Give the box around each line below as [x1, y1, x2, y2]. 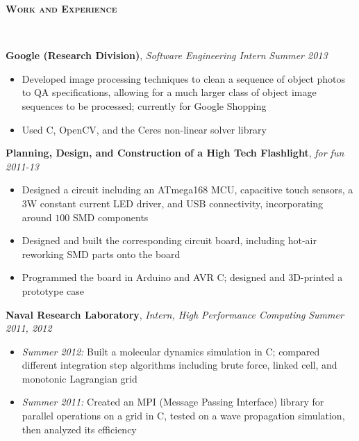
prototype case [22, 283, 84, 298]
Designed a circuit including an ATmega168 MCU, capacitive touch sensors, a [22, 182, 353, 197]
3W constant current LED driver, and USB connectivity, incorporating [22, 195, 323, 210]
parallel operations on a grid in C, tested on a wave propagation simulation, [22, 408, 345, 423]
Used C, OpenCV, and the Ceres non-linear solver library [22, 122, 267, 136]
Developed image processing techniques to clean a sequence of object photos [22, 71, 346, 86]
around [22, 209, 52, 224]
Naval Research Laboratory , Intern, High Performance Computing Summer [6, 307, 344, 321]
